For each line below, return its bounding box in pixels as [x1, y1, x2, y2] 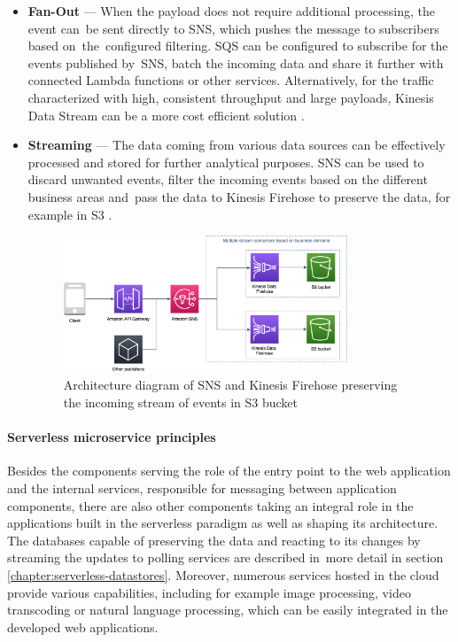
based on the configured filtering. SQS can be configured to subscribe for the [27, 36, 448, 55]
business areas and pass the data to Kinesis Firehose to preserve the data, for [27, 187, 451, 205]
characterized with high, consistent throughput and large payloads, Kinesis [27, 88, 434, 106]
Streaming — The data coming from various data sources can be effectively [27, 135, 446, 154]
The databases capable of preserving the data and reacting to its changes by [7, 530, 421, 549]
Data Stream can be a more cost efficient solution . [27, 105, 305, 124]
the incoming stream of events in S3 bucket [63, 393, 299, 412]
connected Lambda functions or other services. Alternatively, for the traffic [27, 71, 434, 89]
